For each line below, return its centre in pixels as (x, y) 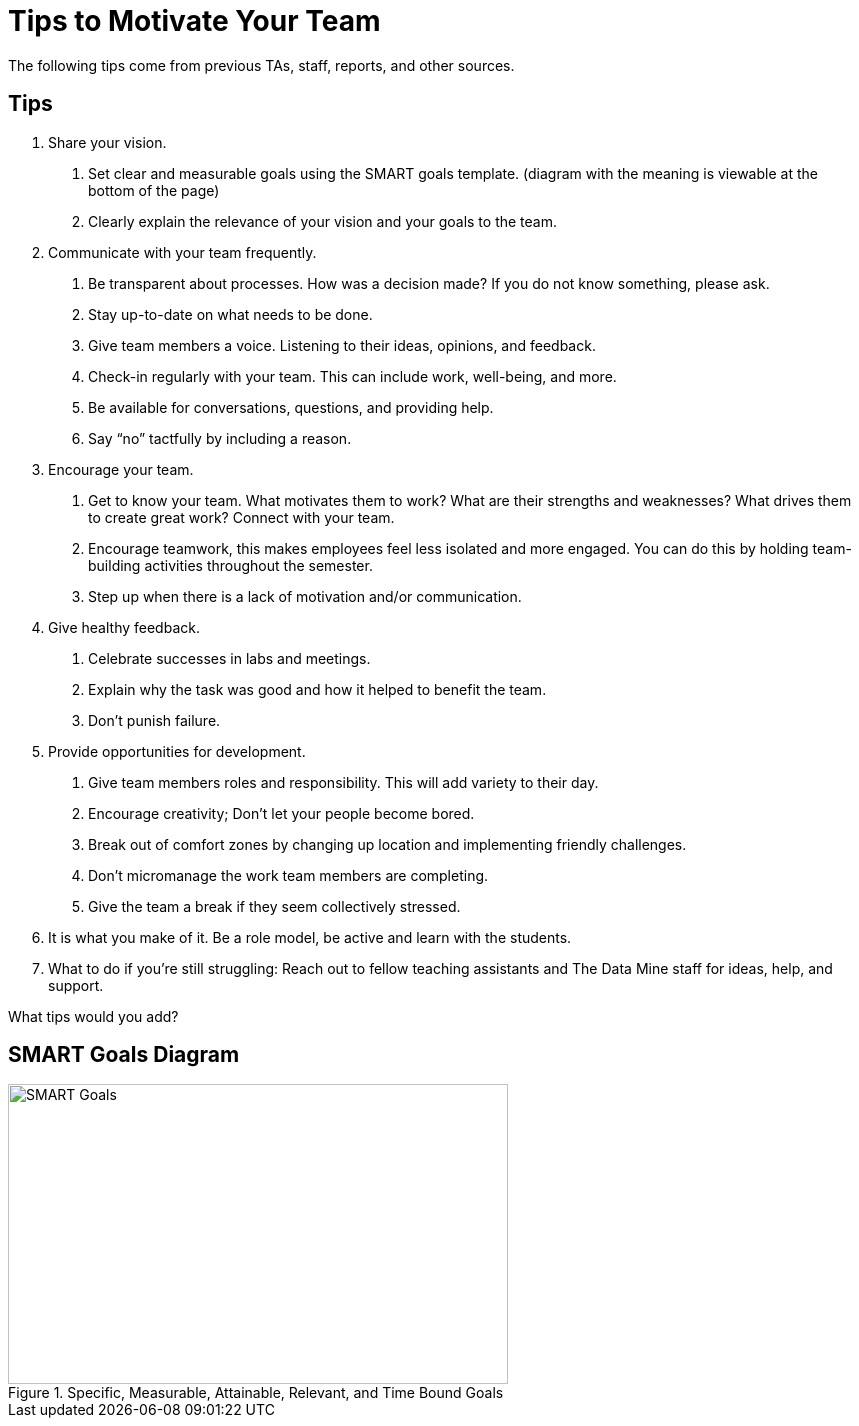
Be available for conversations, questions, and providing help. (291, 407)
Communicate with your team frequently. (182, 252)
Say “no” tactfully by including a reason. (220, 438)
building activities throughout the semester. (230, 565)
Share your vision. (107, 142)
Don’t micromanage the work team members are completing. (288, 875)
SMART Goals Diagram (124, 1055)
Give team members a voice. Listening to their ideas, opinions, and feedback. (342, 345)
